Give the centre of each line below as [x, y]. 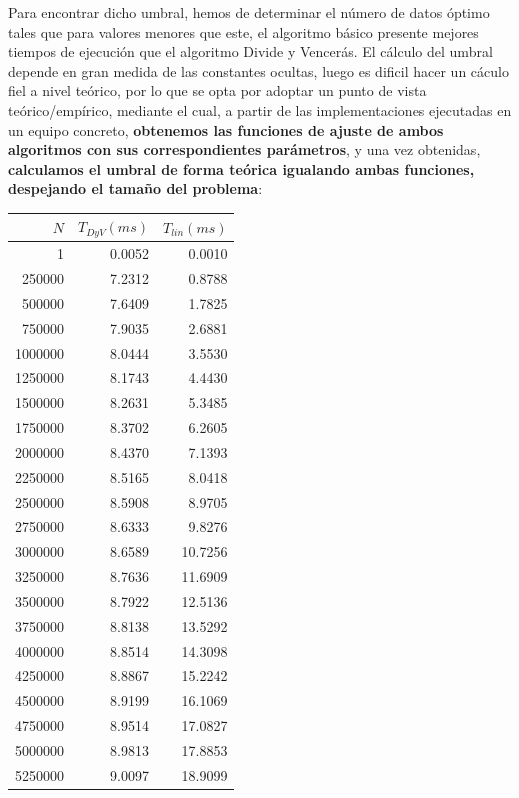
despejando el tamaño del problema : [135, 188]
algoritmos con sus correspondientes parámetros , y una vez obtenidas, [244, 149]
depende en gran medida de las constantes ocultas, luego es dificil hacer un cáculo [258, 70]
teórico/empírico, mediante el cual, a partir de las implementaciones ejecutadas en [260, 109]
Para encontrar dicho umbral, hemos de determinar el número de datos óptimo [249, 12]
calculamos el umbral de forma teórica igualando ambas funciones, [241, 168]
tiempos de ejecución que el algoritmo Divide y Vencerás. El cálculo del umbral [250, 51]
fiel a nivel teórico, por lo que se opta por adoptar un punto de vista [217, 90]
